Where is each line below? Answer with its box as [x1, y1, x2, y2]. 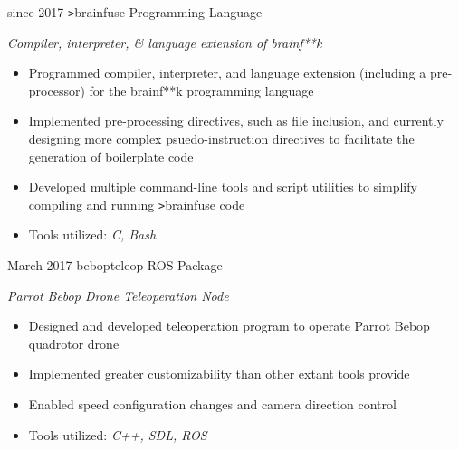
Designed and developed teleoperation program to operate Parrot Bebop [28, 316, 430, 335]
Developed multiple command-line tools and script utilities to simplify [28, 177, 417, 196]
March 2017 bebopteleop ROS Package [7, 256, 223, 275]
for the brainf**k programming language [89, 80, 314, 99]
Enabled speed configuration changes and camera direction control [28, 395, 397, 414]
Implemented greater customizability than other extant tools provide [28, 364, 410, 383]
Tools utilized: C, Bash [28, 225, 157, 244]
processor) [28, 80, 85, 99]
